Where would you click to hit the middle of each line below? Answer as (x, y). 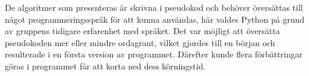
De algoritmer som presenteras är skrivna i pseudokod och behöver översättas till (154, 7)
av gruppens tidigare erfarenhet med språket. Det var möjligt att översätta (142, 31)
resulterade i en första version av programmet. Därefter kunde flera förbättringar (154, 54)
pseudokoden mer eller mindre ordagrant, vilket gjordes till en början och (140, 42)
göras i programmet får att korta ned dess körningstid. (105, 66)
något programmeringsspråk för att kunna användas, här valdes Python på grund (155, 19)
